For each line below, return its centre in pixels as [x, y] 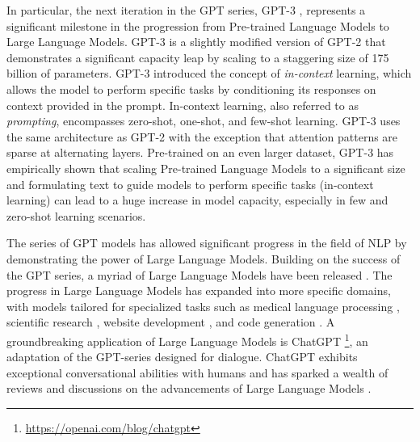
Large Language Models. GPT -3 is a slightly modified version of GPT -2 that [196, 42]
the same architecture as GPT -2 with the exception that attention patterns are [202, 136]
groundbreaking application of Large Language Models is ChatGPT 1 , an [187, 339]
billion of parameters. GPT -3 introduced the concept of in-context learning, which [209, 73]
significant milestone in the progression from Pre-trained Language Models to [198, 25]
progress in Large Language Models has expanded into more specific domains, [199, 290]
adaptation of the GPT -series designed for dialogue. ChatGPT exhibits [182, 357]
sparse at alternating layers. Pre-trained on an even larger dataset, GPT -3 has [200, 152]
